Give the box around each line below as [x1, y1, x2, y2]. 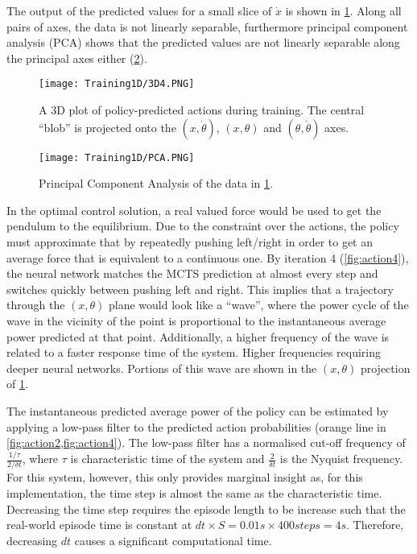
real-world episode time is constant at [6, 516, 192, 533]
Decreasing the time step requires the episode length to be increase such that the [6, 500, 406, 517]
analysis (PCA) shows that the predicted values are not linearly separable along [6, 34, 400, 51]
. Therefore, [346, 516, 404, 533]
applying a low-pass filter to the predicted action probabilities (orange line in [6, 418, 386, 435]
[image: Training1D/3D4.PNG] [39, 78, 195, 90]
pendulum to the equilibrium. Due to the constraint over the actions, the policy [6, 217, 399, 234]
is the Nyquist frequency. [279, 450, 403, 467]
